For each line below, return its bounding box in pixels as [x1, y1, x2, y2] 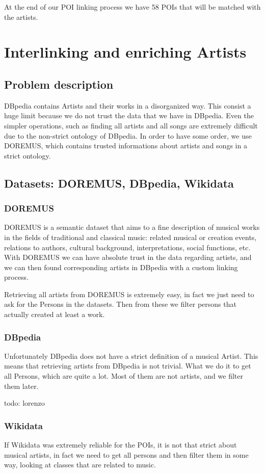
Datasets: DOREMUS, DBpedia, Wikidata [4, 175, 234, 191]
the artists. [4, 11, 38, 22]
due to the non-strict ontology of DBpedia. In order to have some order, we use [4, 130, 252, 141]
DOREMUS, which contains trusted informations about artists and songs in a [4, 140, 247, 151]
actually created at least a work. [4, 309, 105, 320]
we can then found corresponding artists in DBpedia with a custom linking [4, 261, 238, 272]
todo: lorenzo [4, 398, 45, 408]
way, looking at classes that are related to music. [4, 459, 156, 470]
